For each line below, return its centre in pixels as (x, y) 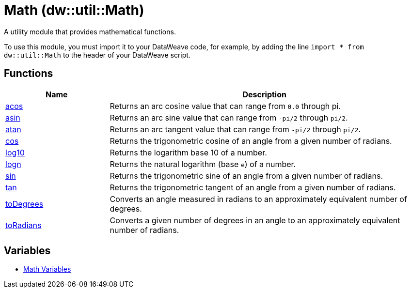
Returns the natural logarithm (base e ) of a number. (203, 164)
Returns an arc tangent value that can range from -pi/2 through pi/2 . (235, 129)
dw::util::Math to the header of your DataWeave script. (97, 55)
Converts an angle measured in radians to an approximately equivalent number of (258, 199)
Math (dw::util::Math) (74, 10)
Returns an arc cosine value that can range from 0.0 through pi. (225, 106)
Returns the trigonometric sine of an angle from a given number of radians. (246, 176)
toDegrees (24, 204)
